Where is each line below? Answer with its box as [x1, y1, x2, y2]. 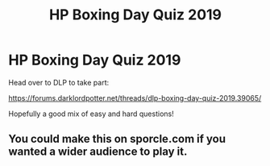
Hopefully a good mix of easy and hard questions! [8, 109, 175, 118]
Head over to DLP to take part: [8, 77, 110, 87]
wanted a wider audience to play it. [8, 145, 188, 159]
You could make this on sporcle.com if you [8, 132, 226, 146]
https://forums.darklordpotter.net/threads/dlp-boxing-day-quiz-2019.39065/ [8, 93, 262, 102]
